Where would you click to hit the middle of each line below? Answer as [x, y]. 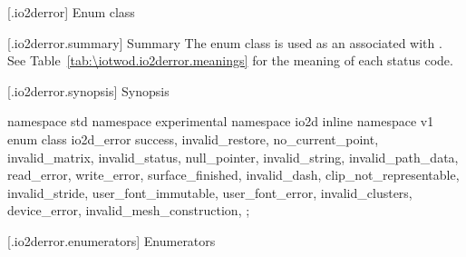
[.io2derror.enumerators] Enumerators [112, 240]
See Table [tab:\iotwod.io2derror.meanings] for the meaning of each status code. [230, 60]
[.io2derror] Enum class [71, 12]
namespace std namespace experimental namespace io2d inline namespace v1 [221, 121]
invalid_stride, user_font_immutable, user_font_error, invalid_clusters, [210, 192]
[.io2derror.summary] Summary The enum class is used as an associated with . [225, 42]
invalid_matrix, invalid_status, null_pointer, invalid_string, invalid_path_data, [233, 157]
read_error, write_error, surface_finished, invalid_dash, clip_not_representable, [233, 175]
